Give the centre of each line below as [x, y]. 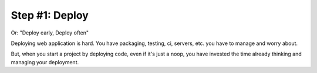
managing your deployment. [45, 62]
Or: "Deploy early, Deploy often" [50, 33]
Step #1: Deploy [50, 15]
